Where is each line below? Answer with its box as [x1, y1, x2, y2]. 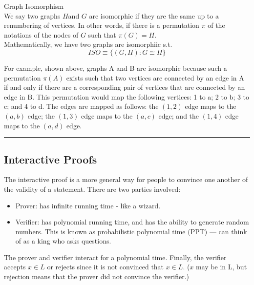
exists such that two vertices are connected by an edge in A [66, 72, 244, 82]
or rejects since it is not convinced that [47, 262, 164, 272]
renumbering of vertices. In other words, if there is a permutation [4, 20, 199, 30]
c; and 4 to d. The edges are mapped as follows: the [4, 101, 159, 111]
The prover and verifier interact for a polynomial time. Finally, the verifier [4, 252, 227, 262]
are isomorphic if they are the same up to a [89, 10, 219, 20]
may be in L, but [196, 262, 247, 272]
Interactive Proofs [4, 151, 97, 166]
